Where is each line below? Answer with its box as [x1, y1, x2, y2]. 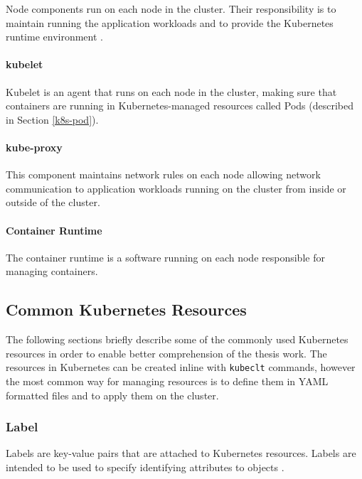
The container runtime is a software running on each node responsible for [6, 249, 325, 264]
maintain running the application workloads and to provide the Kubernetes [6, 15, 334, 30]
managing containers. [6, 264, 98, 279]
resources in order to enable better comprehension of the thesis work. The [6, 345, 327, 360]
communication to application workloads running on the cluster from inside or [6, 181, 346, 195]
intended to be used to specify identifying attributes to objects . [6, 459, 284, 474]
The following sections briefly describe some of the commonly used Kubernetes [6, 332, 348, 347]
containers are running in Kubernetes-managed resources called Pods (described [6, 98, 353, 113]
